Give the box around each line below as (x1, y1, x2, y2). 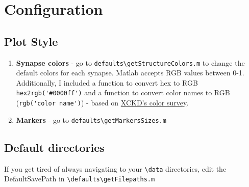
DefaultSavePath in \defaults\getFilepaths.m (4, 173, 155, 184)
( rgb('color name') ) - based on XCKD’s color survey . (16, 97, 189, 108)
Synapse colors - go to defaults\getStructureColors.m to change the (16, 57, 245, 68)
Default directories (4, 139, 105, 155)
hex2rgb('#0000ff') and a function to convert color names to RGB (16, 87, 230, 98)
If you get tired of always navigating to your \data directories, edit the (4, 163, 227, 174)
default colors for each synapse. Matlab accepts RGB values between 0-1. (16, 67, 244, 78)
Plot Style (4, 33, 58, 49)
